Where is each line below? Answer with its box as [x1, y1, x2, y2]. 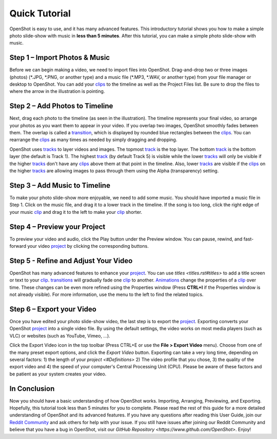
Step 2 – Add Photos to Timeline [9, 102, 113, 110]
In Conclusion [9, 384, 55, 393]
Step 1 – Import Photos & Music [9, 53, 110, 62]
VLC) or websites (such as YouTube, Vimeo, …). [9, 332, 110, 338]
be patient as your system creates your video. [9, 371, 107, 377]
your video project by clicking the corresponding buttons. [27, 243, 149, 249]
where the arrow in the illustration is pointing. [9, 88, 105, 94]
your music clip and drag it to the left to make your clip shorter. [9, 209, 143, 215]
